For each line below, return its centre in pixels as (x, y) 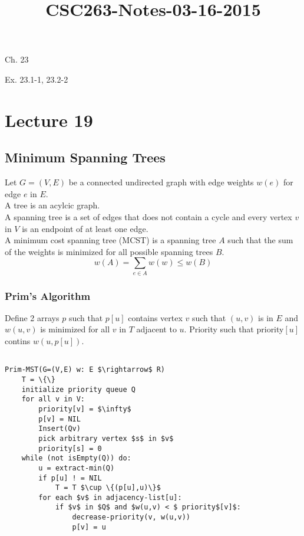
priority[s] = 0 (70, 448)
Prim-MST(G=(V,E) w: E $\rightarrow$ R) (85, 370)
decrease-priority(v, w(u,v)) (131, 517)
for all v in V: (53, 399)
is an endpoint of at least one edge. (85, 228)
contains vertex (155, 317)
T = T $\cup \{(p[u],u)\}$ (108, 488)
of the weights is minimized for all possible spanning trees (109, 251)
